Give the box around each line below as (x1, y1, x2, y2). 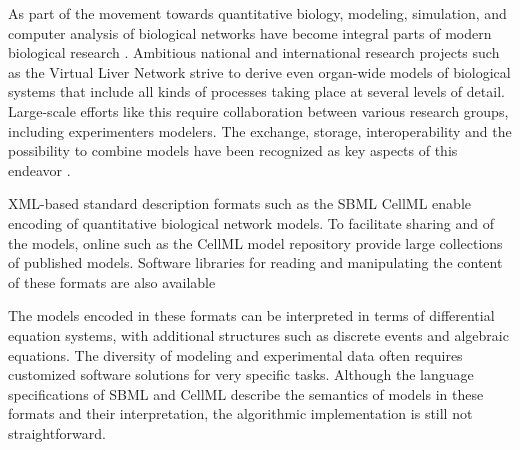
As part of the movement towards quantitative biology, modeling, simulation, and (8, 3, 507, 23)
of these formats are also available (8, 271, 216, 292)
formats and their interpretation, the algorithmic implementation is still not (8, 403, 473, 424)
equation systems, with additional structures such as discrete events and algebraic (8, 324, 509, 345)
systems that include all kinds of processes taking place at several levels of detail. (8, 81, 505, 102)
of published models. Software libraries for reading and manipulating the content (8, 252, 503, 273)
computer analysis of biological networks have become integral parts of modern (8, 22, 492, 43)
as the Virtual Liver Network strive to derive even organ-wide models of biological (8, 61, 511, 82)
